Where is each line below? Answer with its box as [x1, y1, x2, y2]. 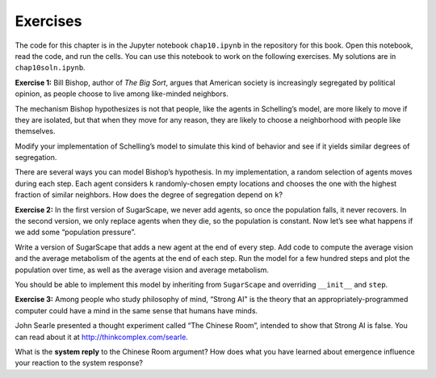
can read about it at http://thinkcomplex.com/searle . [15, 332, 189, 342]
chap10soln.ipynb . [15, 63, 86, 73]
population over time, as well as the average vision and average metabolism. [15, 265, 270, 275]
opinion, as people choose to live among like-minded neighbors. [15, 89, 229, 99]
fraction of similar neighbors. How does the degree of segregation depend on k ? [15, 190, 283, 199]
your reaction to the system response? [15, 358, 143, 367]
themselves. [15, 126, 56, 136]
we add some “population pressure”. [15, 227, 136, 237]
